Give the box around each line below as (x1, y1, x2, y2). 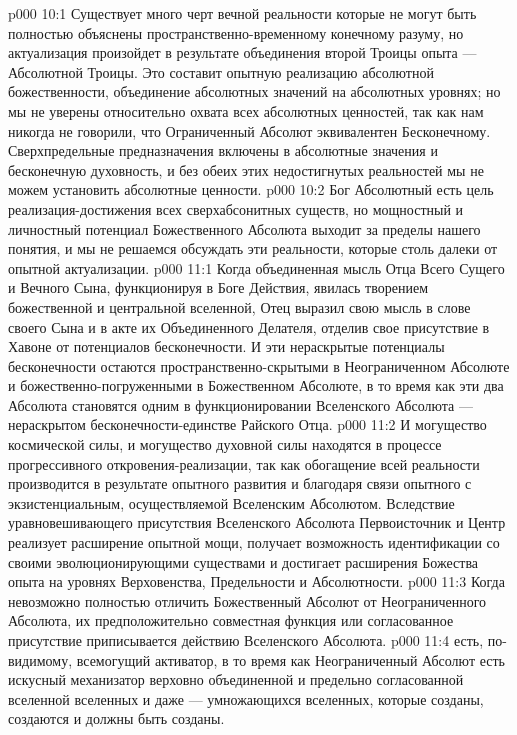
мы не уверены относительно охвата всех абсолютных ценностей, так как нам (8, 100, 484, 121)
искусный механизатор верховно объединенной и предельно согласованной (8, 669, 464, 690)
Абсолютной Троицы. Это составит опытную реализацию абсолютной (8, 61, 434, 82)
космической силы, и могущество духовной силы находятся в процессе (8, 434, 442, 455)
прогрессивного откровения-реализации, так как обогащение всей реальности (8, 453, 480, 474)
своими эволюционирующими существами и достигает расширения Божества (8, 551, 479, 572)
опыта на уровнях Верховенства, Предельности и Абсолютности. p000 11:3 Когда (8, 571, 505, 592)
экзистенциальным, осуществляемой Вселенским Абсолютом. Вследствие (8, 492, 455, 513)
